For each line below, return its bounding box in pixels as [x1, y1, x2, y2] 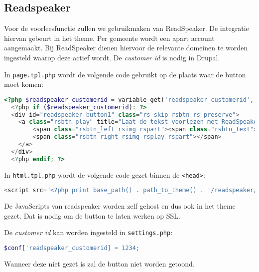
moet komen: [4, 79, 43, 89]
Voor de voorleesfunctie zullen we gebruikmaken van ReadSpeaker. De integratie [4, 23, 249, 33]
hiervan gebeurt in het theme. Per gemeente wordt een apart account [4, 32, 215, 43]
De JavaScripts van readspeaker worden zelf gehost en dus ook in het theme [4, 201, 236, 211]
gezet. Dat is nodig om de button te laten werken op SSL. [4, 210, 180, 221]
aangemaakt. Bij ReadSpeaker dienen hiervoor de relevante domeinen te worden [4, 42, 248, 53]
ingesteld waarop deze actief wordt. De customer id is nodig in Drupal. [4, 52, 220, 62]
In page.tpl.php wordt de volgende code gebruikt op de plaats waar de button [4, 69, 246, 79]
